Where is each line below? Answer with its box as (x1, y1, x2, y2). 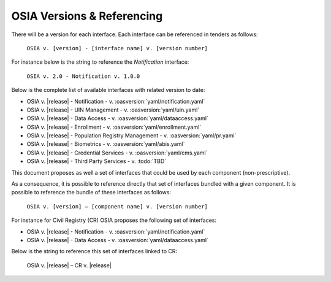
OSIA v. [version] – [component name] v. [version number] (26, 203, 208, 210)
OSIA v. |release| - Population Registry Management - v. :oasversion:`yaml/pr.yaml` (26, 132, 237, 139)
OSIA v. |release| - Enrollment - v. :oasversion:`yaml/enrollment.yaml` (26, 123, 202, 131)
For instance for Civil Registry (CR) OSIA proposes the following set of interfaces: (11, 216, 217, 224)
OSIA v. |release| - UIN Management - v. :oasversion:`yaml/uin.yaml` (26, 106, 200, 113)
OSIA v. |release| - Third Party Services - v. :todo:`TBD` (26, 158, 167, 165)
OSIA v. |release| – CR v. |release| (26, 261, 112, 269)
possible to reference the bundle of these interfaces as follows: (11, 189, 172, 196)
